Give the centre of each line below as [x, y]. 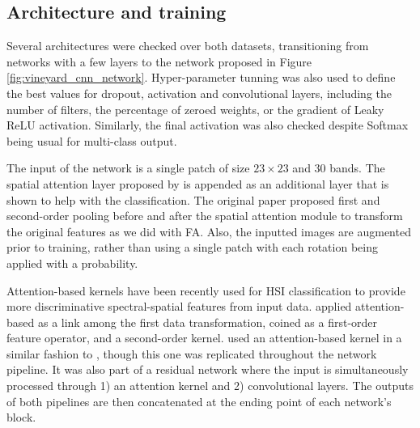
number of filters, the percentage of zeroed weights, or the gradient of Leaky [195, 109]
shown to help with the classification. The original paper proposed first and [193, 199]
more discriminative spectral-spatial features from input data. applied [179, 306]
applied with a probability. [72, 263]
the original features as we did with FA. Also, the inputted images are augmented [209, 231]
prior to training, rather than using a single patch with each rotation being [192, 247]
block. [21, 417]
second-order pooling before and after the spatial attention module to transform [205, 216]
